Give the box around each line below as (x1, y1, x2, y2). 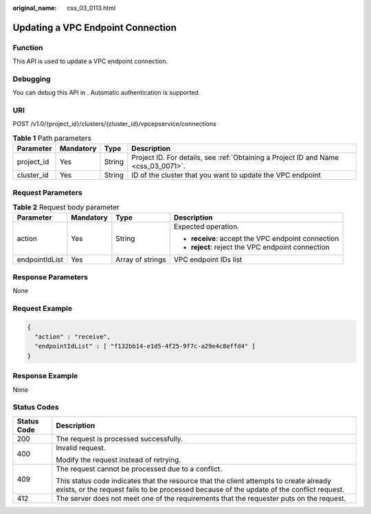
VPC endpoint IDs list (173, 255, 243, 264)
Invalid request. (56, 443, 106, 452)
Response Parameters (12, 272, 89, 281)
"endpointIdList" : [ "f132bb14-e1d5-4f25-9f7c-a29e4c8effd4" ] (34, 342, 256, 350)
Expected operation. (173, 222, 240, 231)
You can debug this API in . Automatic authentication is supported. (12, 89, 201, 97)
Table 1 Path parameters (12, 134, 92, 143)
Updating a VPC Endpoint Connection (12, 21, 177, 34)
